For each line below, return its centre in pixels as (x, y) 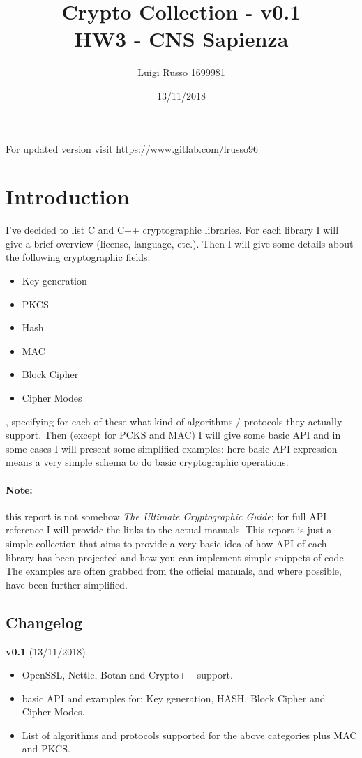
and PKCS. (46, 749)
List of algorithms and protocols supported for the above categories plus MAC (189, 735)
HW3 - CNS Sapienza (181, 39)
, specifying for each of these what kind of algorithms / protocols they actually (174, 421)
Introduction (68, 196)
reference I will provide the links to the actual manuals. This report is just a (169, 530)
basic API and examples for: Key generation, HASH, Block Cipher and (174, 698)
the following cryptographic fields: (78, 257)
